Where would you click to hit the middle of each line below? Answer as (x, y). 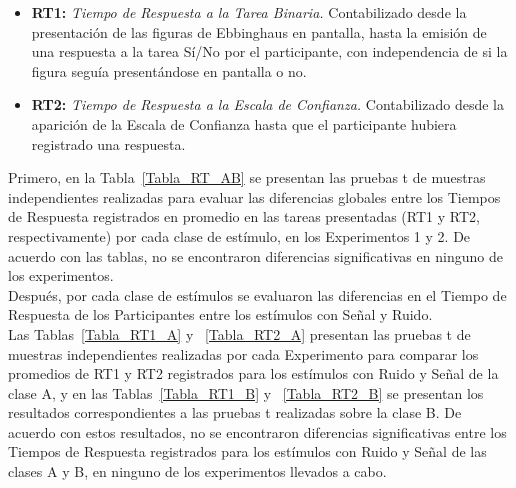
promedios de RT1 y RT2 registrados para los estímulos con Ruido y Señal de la (253, 373)
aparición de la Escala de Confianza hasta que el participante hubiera (244, 123)
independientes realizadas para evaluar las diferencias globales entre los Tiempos (254, 196)
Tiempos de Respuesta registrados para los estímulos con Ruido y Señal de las (247, 451)
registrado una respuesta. (108, 143)
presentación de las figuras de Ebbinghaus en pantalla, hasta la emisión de (259, 31)
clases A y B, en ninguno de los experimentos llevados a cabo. (197, 471)
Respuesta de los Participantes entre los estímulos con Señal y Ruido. (220, 314)
